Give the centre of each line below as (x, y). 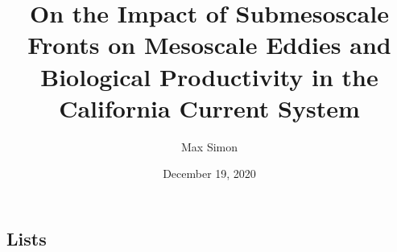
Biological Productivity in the (209, 76)
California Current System (209, 107)
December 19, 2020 (209, 174)
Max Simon (209, 146)
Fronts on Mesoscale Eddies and (209, 45)
